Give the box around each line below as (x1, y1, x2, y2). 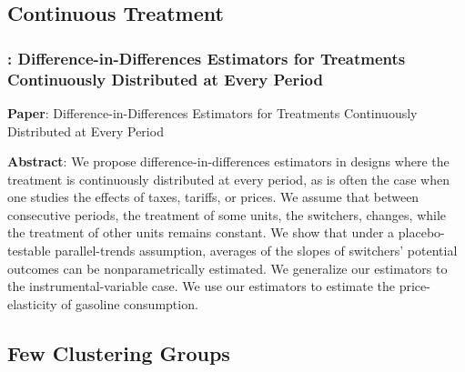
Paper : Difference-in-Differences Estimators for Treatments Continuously (7, 103, 418, 122)
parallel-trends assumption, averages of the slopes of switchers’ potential (55, 241, 458, 260)
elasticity (7, 294, 57, 313)
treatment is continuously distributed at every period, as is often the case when (7, 169, 450, 188)
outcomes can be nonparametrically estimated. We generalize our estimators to (7, 258, 448, 277)
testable (7, 241, 51, 260)
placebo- (398, 223, 445, 242)
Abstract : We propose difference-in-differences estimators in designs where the (7, 152, 450, 171)
